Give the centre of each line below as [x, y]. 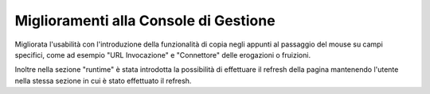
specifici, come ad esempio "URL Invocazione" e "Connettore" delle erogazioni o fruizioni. [162, 55]
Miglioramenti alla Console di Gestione [145, 21]
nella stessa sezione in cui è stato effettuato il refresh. [103, 81]
